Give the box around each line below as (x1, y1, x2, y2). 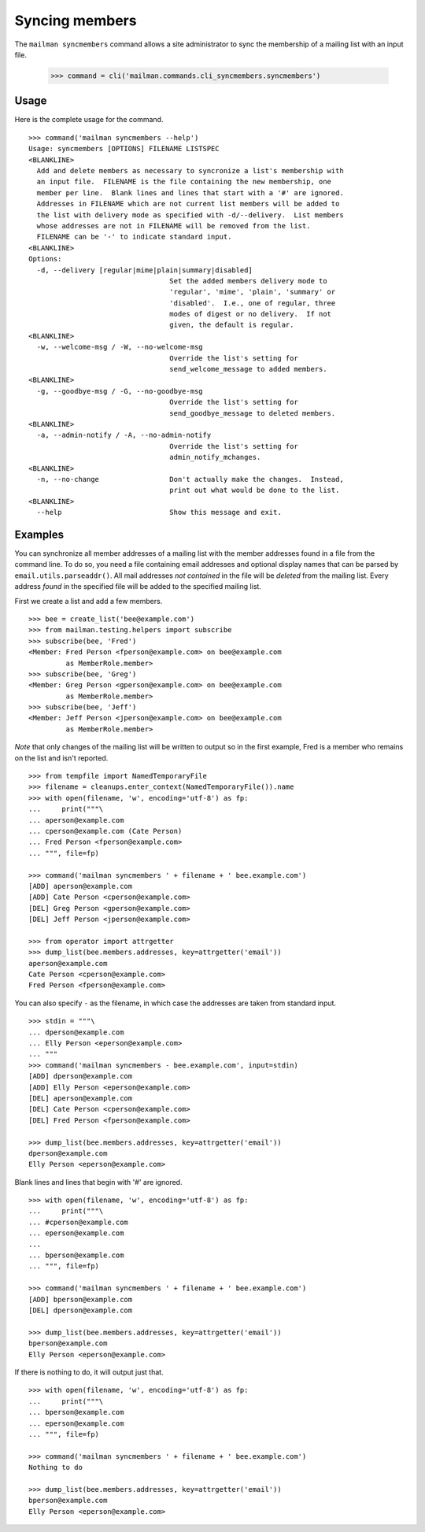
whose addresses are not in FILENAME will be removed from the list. (36, 221, 311, 230)
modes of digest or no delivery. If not (169, 309, 332, 319)
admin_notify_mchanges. (169, 453, 261, 462)
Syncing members (14, 12, 137, 29)
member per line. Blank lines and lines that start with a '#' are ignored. (36, 188, 344, 197)
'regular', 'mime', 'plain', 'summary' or (169, 287, 336, 297)
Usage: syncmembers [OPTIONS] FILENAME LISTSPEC (28, 144, 220, 154)
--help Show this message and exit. (36, 508, 283, 517)
